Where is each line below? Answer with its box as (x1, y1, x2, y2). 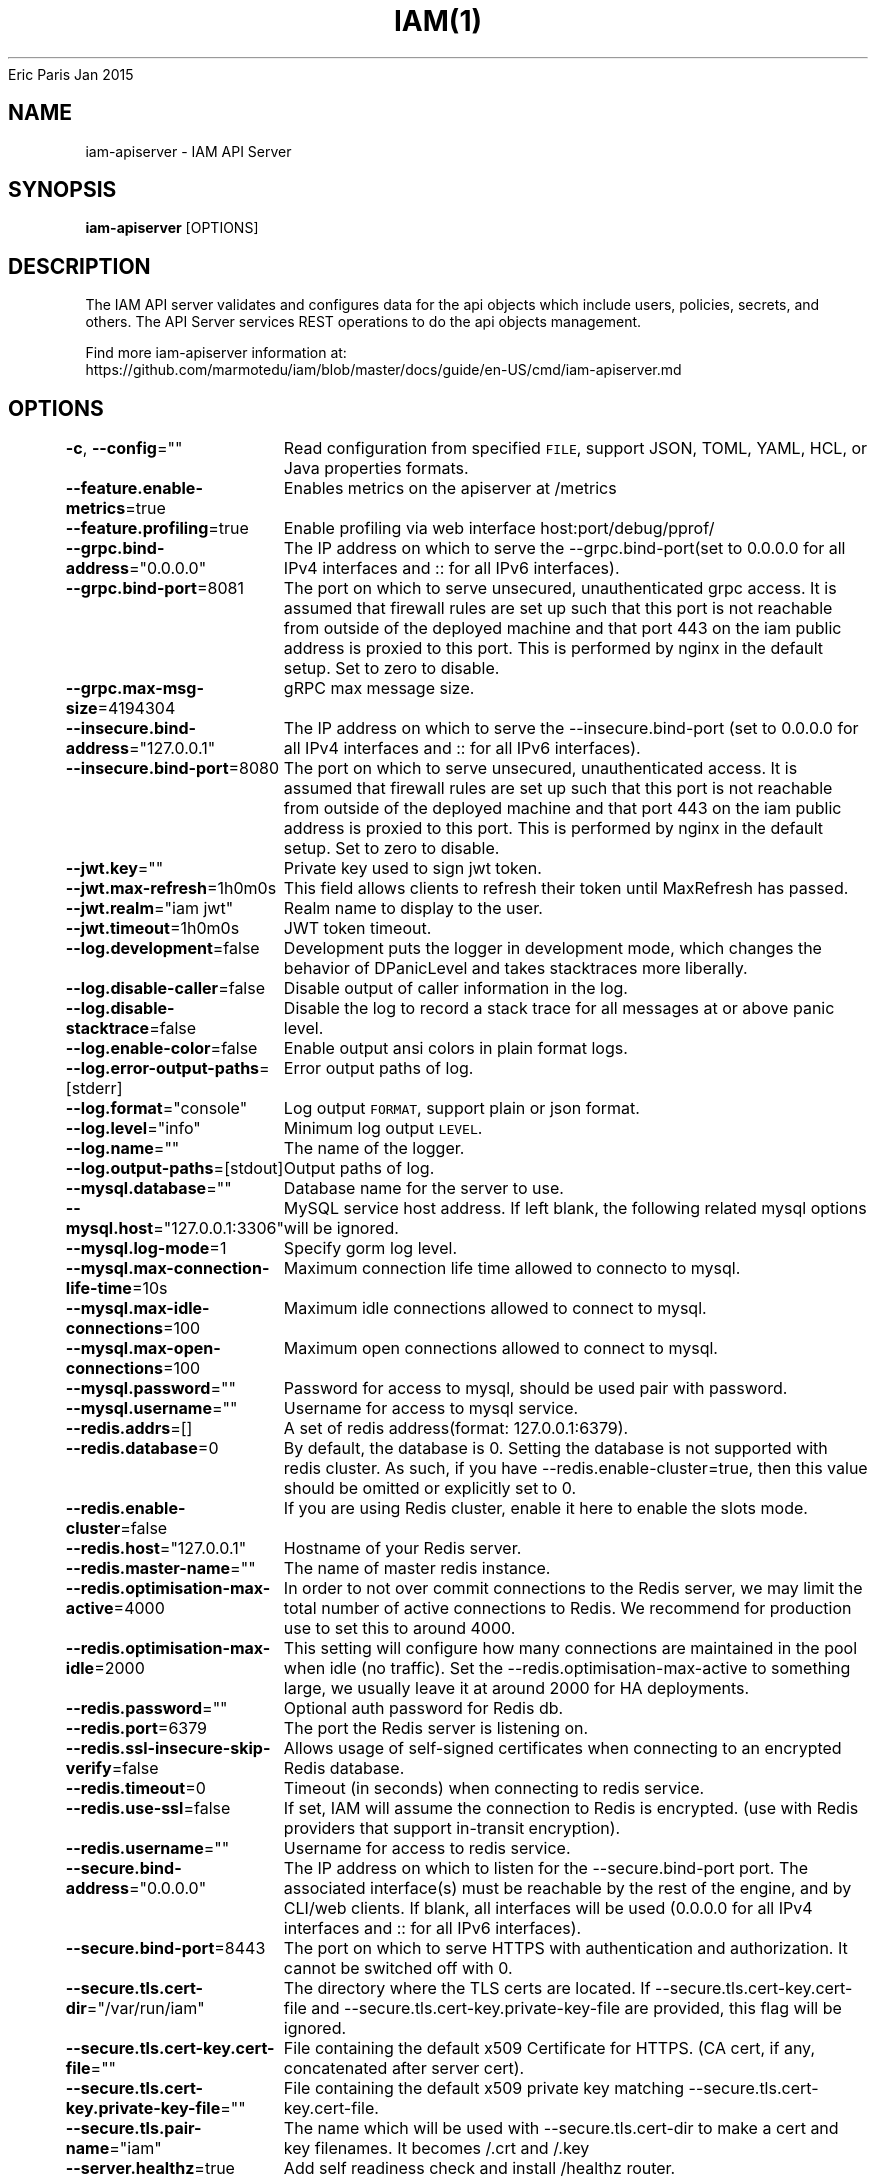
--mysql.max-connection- (65, 1258, 270, 1279)
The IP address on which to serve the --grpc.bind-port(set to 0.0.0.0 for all (283, 538, 846, 559)
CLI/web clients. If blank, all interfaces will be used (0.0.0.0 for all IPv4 (283, 1898, 813, 1919)
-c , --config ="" (65, 438, 183, 459)
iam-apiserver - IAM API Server (85, 142, 292, 160)
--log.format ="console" (65, 1098, 248, 1119)
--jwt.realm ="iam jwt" (65, 898, 234, 919)
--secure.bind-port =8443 (65, 1938, 266, 1959)
